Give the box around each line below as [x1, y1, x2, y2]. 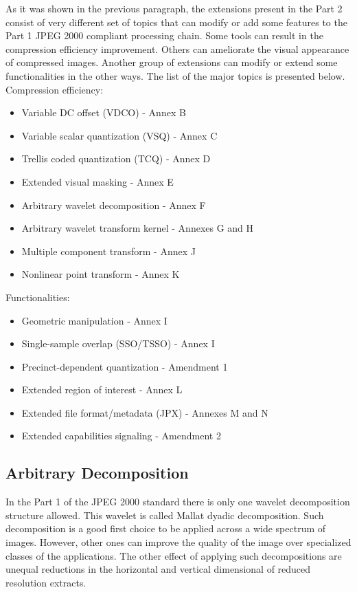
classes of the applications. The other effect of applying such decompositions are [5, 548, 342, 562]
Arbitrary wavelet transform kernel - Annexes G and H [21, 221, 254, 235]
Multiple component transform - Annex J [21, 243, 196, 258]
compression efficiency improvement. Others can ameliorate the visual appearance [5, 41, 349, 56]
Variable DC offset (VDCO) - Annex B [21, 105, 186, 120]
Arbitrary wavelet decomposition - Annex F [21, 197, 206, 212]
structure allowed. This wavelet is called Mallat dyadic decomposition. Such [5, 507, 324, 522]
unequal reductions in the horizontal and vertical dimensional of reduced [5, 562, 311, 576]
